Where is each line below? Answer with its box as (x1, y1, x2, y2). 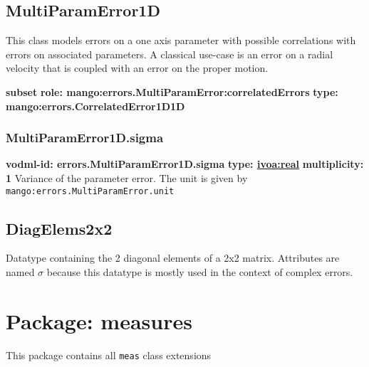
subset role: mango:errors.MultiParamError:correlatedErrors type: (6, 84, 338, 99)
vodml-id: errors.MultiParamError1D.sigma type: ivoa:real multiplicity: (6, 156, 364, 171)
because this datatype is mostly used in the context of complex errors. (46, 265, 353, 280)
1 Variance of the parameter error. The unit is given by (6, 170, 248, 185)
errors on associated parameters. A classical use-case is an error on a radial (6, 46, 333, 61)
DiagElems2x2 (6, 217, 113, 239)
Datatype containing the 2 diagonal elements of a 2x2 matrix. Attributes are (6, 250, 340, 265)
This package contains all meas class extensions (6, 347, 212, 362)
